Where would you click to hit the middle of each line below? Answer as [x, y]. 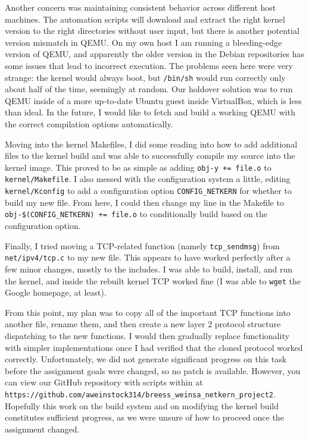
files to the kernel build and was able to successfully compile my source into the [150, 156]
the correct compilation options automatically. [89, 124]
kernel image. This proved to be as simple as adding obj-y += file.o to [138, 167]
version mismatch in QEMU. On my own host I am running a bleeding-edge [143, 42]
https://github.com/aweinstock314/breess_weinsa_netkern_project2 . [140, 393]
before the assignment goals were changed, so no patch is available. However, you [153, 370]
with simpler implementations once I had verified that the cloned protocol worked [154, 347]
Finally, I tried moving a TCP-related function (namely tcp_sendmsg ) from [142, 245]
